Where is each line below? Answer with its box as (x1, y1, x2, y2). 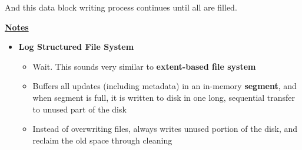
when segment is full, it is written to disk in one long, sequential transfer (32, 91, 296, 103)
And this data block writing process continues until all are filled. (5, 1, 237, 13)
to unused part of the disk (32, 103, 127, 115)
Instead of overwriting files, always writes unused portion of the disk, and (32, 122, 298, 135)
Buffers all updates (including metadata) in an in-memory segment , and (32, 80, 297, 92)
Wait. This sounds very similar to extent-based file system (32, 60, 256, 72)
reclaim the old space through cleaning (32, 134, 172, 146)
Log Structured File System (18, 40, 134, 53)
